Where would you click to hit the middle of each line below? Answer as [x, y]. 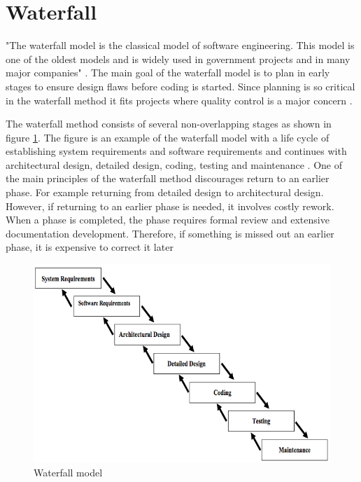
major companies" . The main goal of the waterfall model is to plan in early [168, 73]
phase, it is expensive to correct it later [90, 247]
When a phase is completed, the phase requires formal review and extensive [168, 220]
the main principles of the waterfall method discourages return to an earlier [168, 178]
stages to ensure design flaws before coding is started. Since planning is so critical [180, 86]
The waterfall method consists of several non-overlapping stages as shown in [169, 124]
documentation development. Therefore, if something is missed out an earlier [170, 233]
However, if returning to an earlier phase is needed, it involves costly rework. [170, 206]
